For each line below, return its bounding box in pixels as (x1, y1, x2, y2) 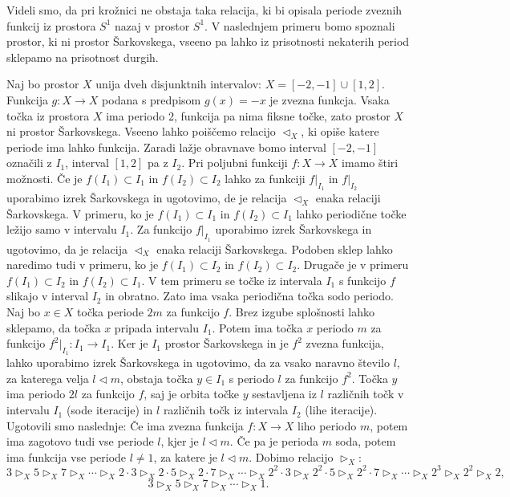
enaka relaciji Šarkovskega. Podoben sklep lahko (156, 240, 393, 257)
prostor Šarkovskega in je (164, 335, 289, 352)
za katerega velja (6, 369, 89, 386)
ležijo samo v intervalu (6, 221, 117, 238)
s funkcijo (338, 271, 387, 288)
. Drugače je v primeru (297, 256, 409, 273)
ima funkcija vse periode (6, 448, 127, 465)
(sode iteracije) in (66, 401, 153, 418)
